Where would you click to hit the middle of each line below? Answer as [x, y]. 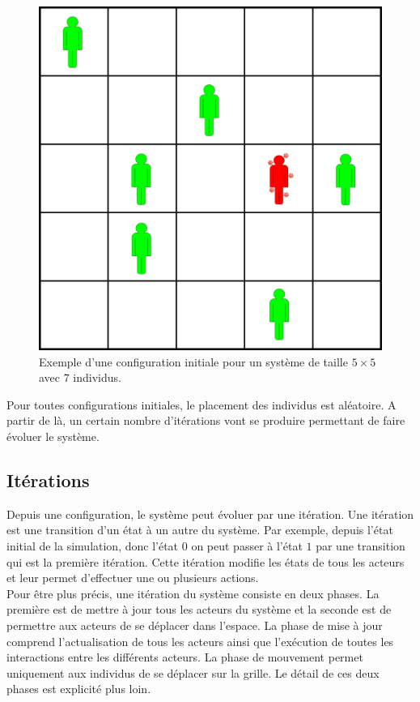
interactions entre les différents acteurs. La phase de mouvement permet [185, 657]
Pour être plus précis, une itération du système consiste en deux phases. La [193, 593]
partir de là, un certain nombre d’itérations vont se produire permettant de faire [206, 420]
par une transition [361, 545]
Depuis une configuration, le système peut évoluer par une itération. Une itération [210, 514]
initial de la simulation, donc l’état [93, 545]
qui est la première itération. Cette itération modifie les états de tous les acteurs [206, 561]
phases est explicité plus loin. [79, 689]
